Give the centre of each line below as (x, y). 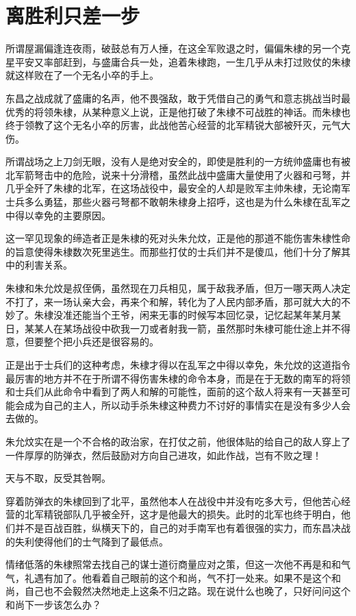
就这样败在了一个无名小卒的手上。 (82, 75)
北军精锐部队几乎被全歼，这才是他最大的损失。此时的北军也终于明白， (182, 514)
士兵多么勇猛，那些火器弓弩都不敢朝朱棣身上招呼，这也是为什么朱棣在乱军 (173, 202)
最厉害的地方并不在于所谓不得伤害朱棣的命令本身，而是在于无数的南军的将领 (178, 378)
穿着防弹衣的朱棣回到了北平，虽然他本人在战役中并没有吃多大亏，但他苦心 (173, 501)
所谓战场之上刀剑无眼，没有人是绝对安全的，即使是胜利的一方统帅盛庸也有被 (178, 161)
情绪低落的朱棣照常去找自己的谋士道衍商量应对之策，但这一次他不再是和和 (173, 564)
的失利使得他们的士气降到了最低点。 (87, 541)
